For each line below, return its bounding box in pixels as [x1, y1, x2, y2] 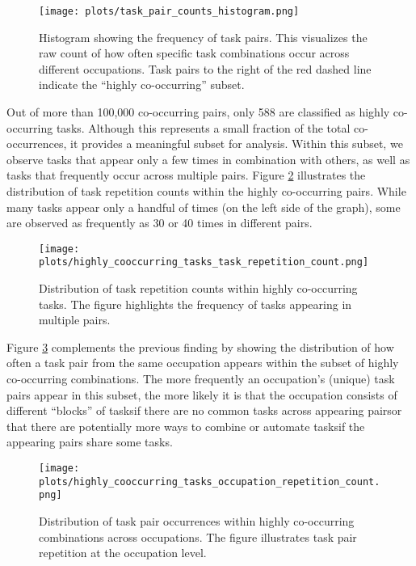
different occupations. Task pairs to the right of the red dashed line [39, 60, 372, 77]
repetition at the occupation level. [39, 544, 207, 561]
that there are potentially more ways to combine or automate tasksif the [6, 417, 365, 434]
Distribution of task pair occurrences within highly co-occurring [39, 513, 355, 529]
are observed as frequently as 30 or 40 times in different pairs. [6, 214, 313, 231]
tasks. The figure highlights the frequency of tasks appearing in [39, 295, 352, 312]
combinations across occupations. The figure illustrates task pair [39, 528, 357, 545]
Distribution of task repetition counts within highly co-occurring [39, 280, 358, 297]
